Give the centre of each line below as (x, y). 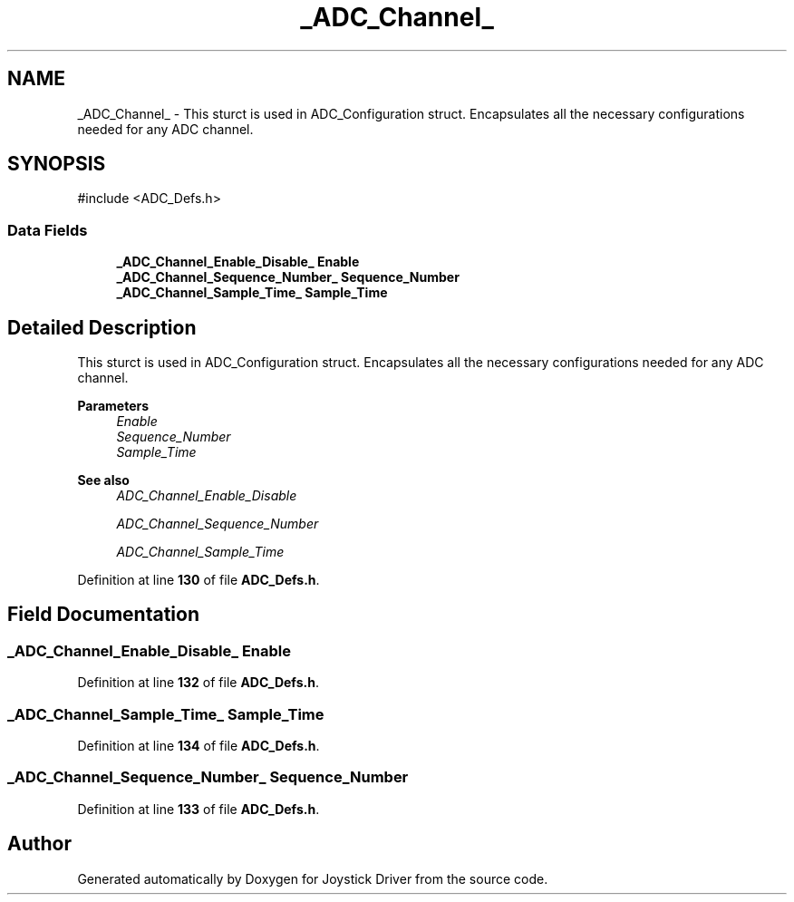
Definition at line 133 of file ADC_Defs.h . (198, 809)
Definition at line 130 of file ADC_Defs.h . (198, 580)
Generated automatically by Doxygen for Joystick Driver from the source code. (313, 878)
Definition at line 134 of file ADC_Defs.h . (198, 746)
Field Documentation (103, 615)
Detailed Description (102, 327)
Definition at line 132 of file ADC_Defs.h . (198, 683)
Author (39, 844)
